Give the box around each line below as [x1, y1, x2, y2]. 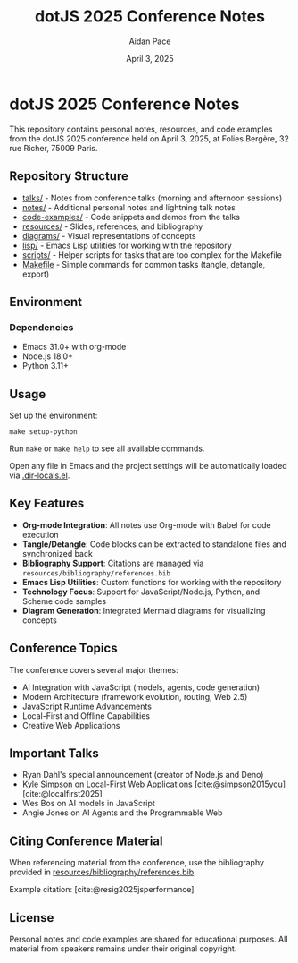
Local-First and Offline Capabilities [21, 710, 151, 721]
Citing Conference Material [9, 833, 163, 848]
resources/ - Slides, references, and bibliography [21, 221, 203, 232]
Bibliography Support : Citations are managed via [21, 558, 204, 568]
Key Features [9, 496, 85, 511]
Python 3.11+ [21, 361, 70, 371]
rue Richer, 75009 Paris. [9, 142, 98, 153]
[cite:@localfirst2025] [21, 788, 103, 799]
